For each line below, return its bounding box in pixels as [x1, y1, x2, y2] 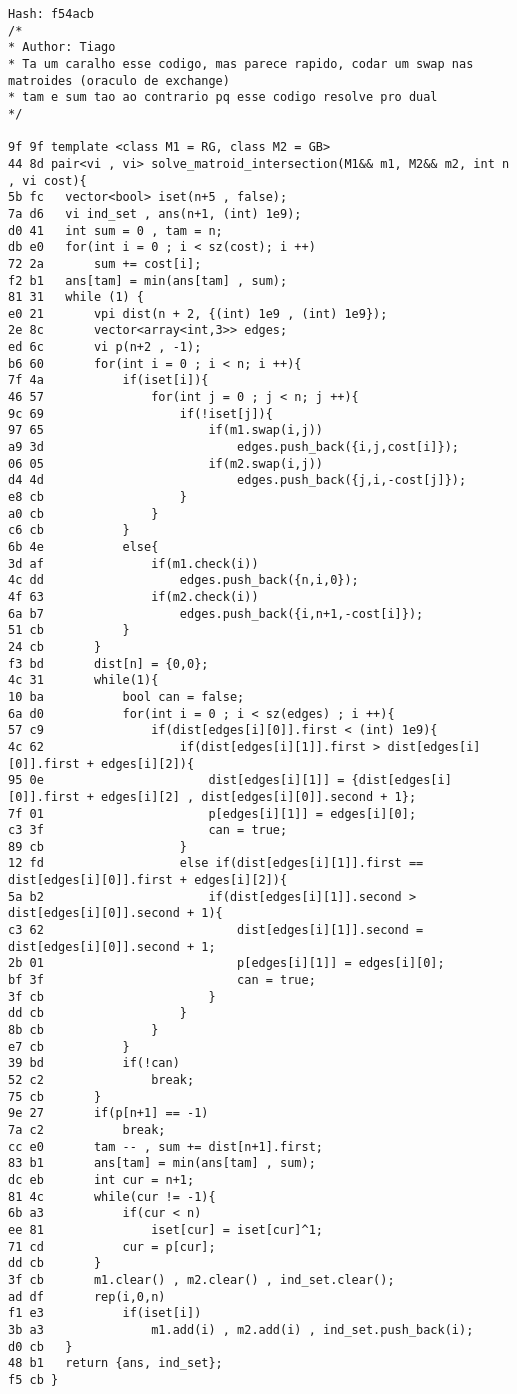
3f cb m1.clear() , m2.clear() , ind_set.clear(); [8, 1272, 395, 1287]
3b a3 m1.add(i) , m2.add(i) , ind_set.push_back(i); [8, 1322, 474, 1337]
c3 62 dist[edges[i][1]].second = [8, 923, 424, 938]
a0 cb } [8, 506, 159, 521]
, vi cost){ [8, 173, 87, 188]
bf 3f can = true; [8, 973, 316, 988]
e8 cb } [8, 490, 187, 505]
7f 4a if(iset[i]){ [8, 373, 209, 388]
